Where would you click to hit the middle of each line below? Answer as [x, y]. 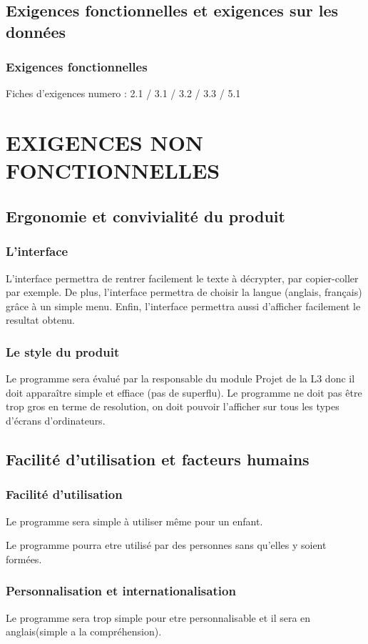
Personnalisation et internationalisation [121, 591]
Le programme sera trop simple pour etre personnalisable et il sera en [158, 617]
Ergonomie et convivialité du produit [145, 216]
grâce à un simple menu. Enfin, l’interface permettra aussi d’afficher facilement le [183, 306]
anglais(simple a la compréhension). [84, 631]
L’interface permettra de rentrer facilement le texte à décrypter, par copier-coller [182, 278]
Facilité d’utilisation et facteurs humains [158, 459]
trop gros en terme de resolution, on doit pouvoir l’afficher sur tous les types [173, 406]
